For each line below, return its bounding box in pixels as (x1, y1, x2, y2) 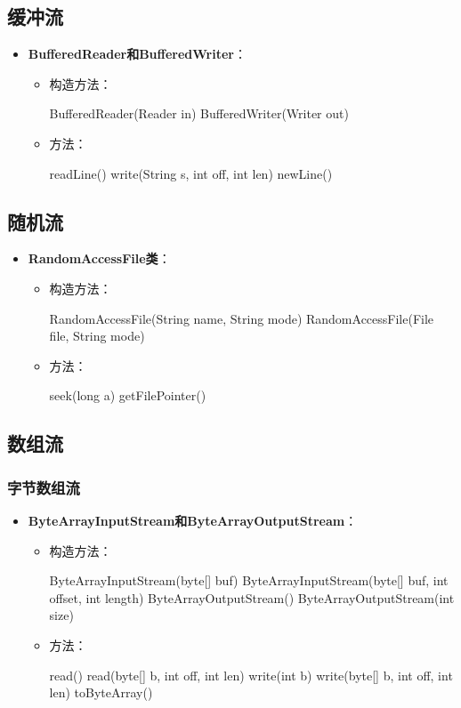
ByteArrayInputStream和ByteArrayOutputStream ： (28, 511, 358, 529)
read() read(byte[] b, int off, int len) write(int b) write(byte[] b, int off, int (49, 665, 453, 684)
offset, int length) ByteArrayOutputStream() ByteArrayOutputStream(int (49, 588, 455, 607)
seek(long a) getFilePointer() (49, 386, 206, 405)
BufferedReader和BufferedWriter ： (28, 44, 247, 63)
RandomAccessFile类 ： (28, 249, 171, 268)
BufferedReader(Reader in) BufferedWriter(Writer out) (49, 104, 349, 123)
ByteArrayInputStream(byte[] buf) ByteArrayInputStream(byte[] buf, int (49, 571, 449, 590)
